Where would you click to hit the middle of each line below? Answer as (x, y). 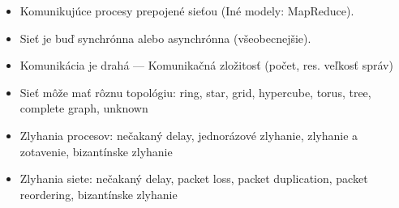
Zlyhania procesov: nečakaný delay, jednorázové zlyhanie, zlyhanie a (189, 135)
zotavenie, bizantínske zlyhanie (96, 151)
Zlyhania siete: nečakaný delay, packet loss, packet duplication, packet (194, 178)
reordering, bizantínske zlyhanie (99, 194)
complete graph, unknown (84, 108)
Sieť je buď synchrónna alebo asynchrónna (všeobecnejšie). (165, 38)
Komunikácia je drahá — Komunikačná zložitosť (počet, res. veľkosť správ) (206, 65)
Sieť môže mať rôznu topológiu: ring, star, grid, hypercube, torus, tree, (195, 92)
